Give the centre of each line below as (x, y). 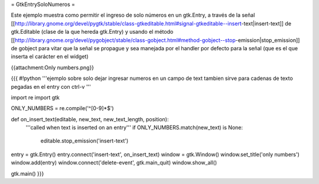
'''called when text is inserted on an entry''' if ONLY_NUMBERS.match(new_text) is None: (134, 128)
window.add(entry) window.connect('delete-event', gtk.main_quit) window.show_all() (114, 163)
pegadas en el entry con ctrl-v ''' (51, 86)
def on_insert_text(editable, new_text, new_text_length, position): (90, 119)
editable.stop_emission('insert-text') (84, 141)
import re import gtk (35, 97)
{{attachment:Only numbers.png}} (53, 67)
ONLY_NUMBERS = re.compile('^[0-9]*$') (63, 108)
